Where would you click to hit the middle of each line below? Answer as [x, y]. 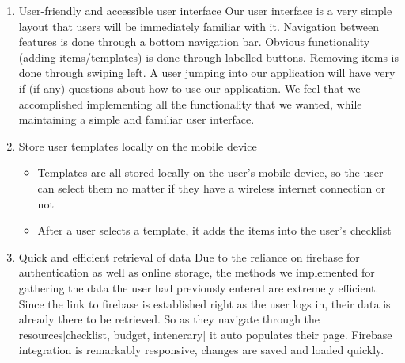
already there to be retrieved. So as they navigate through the [169, 319]
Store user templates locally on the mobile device [138, 145]
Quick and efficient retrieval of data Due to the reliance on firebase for [189, 256]
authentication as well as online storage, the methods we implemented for [197, 272]
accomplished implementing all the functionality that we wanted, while [190, 103]
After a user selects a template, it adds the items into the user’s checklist [214, 230]
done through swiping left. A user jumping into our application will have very [207, 73]
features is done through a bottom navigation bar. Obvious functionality [194, 42]
